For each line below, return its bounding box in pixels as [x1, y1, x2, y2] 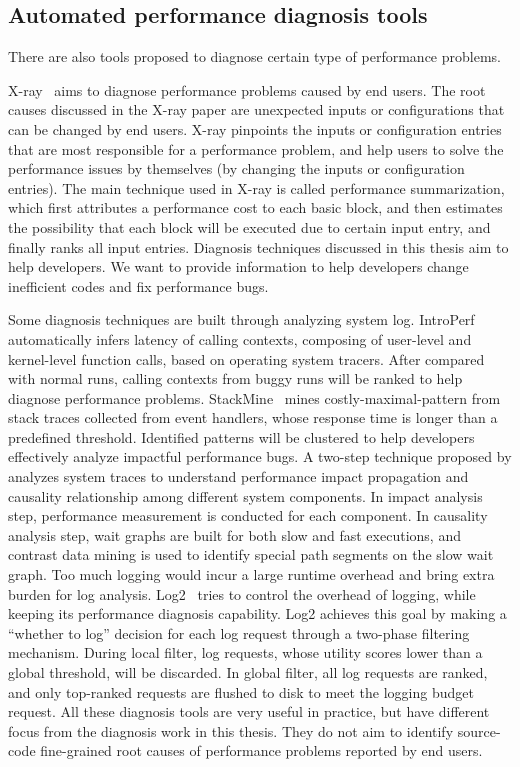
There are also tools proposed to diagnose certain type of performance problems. [8, 46, 501, 67]
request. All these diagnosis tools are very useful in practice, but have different [8, 701, 490, 722]
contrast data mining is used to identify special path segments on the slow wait [8, 544, 494, 565]
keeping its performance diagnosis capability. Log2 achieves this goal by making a [8, 603, 507, 624]
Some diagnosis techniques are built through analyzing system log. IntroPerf [8, 309, 475, 330]
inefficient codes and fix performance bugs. [8, 275, 269, 296]
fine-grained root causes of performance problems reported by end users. [40, 740, 483, 761]
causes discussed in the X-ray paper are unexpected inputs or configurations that [8, 99, 505, 120]
